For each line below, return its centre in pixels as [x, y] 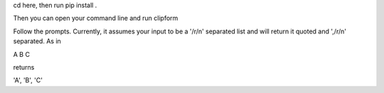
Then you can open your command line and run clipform [96, 18]
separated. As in [37, 41]
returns [24, 67]
